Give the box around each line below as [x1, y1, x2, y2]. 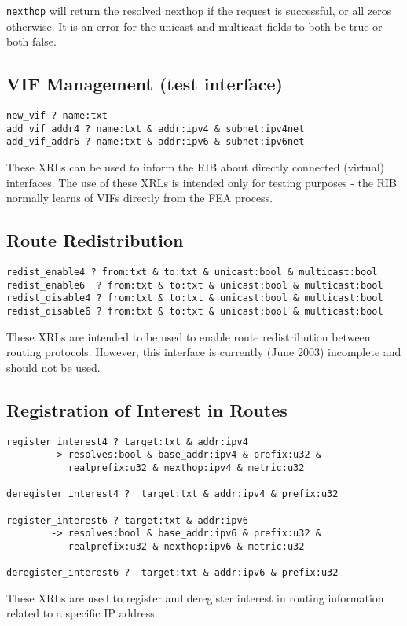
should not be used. [6, 359, 101, 375]
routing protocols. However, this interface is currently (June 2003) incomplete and [6, 344, 401, 360]
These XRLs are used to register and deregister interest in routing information [6, 589, 384, 606]
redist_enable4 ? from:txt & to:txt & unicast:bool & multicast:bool [6, 267, 378, 278]
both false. [6, 33, 57, 50]
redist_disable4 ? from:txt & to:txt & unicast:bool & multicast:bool [6, 293, 383, 304]
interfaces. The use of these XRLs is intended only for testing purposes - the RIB [6, 174, 397, 190]
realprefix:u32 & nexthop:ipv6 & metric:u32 [68, 540, 305, 552]
